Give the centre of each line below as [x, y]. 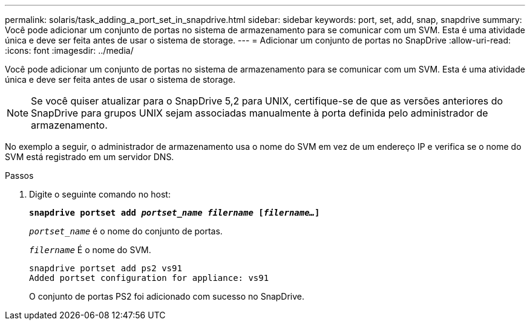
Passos [19, 175]
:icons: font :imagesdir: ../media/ [69, 50]
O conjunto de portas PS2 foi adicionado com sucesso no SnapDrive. [167, 296]
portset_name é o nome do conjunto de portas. [126, 231]
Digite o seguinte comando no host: [100, 194]
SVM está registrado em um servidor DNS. [90, 157]
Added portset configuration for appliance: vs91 [149, 278]
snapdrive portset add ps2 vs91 [106, 268]
